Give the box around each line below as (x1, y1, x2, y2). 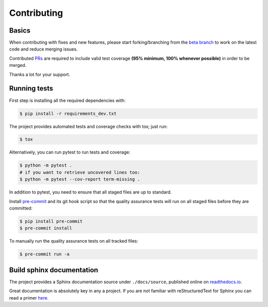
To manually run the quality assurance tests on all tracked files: (9, 238, 138, 244)
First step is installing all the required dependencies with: (9, 97, 126, 103)
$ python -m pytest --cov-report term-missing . (19, 176, 140, 182)
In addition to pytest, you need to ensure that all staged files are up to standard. (9, 189, 172, 195)
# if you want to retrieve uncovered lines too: (19, 169, 140, 175)
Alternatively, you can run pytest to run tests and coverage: (9, 149, 131, 155)
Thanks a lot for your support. (9, 71, 70, 77)
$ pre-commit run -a (19, 252, 69, 257)
